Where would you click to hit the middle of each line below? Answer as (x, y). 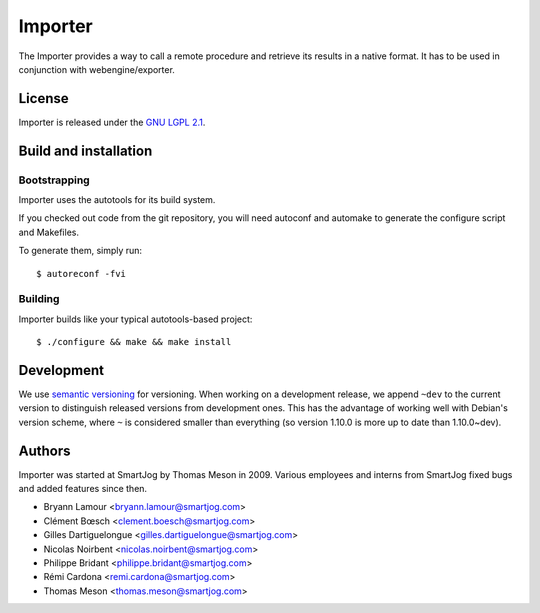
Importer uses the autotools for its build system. (117, 199)
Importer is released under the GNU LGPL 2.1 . (112, 122)
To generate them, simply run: (80, 251)
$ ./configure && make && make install (134, 342)
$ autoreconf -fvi (81, 273)
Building (39, 299)
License (43, 98)
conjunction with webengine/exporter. (96, 69)
